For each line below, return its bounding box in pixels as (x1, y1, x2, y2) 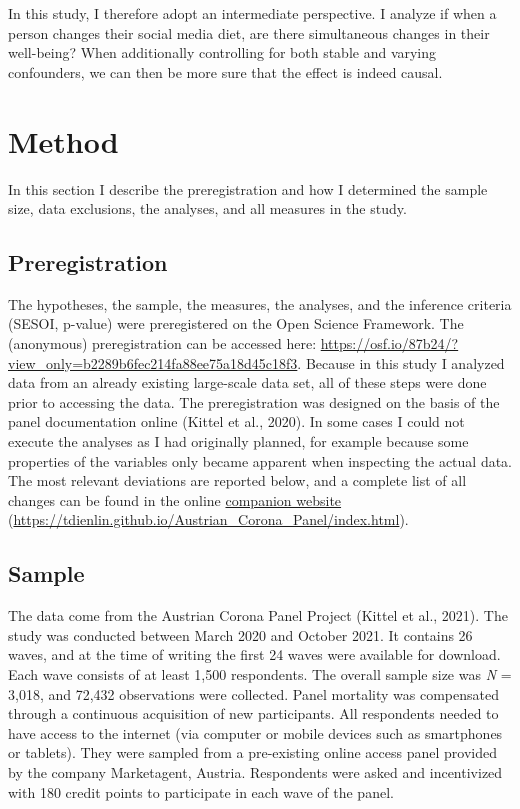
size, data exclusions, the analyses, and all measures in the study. (8, 198, 407, 219)
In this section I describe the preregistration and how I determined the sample (8, 178, 488, 199)
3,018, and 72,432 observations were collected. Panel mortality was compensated (8, 683, 499, 704)
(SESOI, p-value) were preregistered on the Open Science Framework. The (8, 313, 464, 334)
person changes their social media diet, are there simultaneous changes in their (8, 22, 490, 43)
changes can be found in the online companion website (8, 489, 342, 510)
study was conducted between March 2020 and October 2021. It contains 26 (8, 624, 473, 645)
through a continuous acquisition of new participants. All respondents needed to (8, 703, 499, 724)
